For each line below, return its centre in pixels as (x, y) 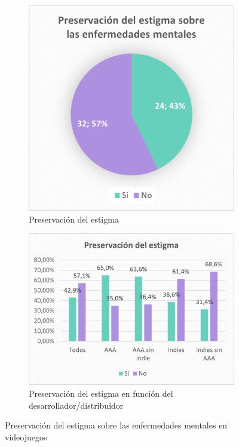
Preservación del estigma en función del (101, 393)
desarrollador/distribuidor (76, 405)
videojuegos (26, 437)
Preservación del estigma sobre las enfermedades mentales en (116, 425)
